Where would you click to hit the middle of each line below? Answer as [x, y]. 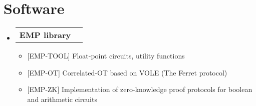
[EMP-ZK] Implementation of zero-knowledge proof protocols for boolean [140, 89]
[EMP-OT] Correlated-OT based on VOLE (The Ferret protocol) [127, 72]
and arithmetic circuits [62, 99]
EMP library [45, 35]
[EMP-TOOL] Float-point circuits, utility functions [106, 56]
